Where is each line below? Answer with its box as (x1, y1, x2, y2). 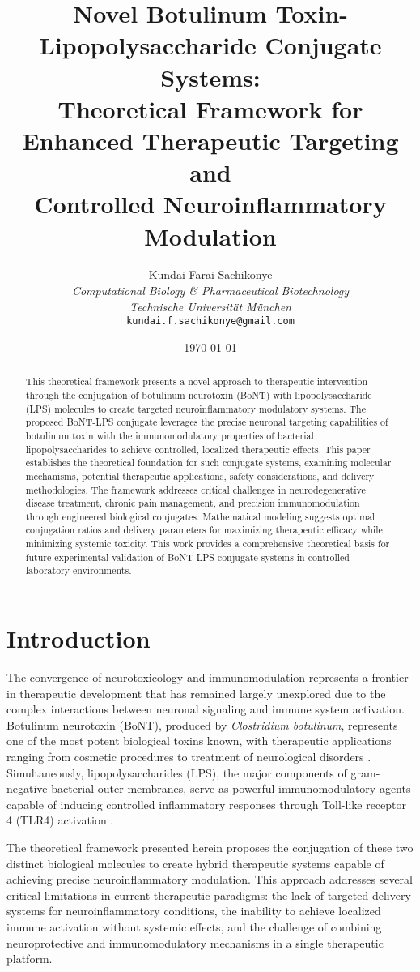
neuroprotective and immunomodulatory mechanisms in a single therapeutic (6, 934, 384, 951)
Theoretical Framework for (57, 92, 363, 125)
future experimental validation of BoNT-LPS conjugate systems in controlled (25, 550, 350, 563)
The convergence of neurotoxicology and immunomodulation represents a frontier (6, 669, 409, 686)
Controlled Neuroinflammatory (34, 187, 387, 221)
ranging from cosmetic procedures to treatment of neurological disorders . (6, 748, 371, 765)
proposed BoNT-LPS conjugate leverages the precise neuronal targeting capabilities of (25, 415, 388, 429)
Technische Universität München (129, 298, 291, 315)
